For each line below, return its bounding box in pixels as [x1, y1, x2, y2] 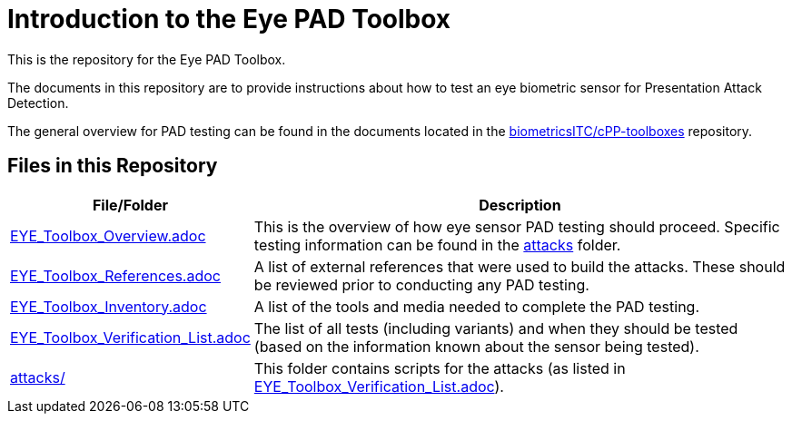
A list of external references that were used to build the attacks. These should [253, 257, 786, 276]
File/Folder [92, 195, 168, 214]
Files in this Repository [7, 154, 218, 178]
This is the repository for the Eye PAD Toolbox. [7, 51, 286, 67]
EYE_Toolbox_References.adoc [10, 266, 221, 285]
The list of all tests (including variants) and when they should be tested [253, 318, 738, 338]
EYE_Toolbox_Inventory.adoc [10, 297, 207, 316]
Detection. [7, 94, 69, 111]
